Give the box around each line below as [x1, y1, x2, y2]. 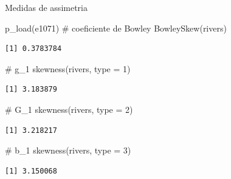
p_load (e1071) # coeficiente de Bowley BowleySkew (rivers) [5, 21, 227, 34]
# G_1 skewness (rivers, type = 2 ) [5, 103, 133, 115]
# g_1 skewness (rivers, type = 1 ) [5, 62, 131, 75]
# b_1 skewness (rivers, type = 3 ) [5, 144, 131, 157]
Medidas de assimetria [5, 1, 88, 13]
